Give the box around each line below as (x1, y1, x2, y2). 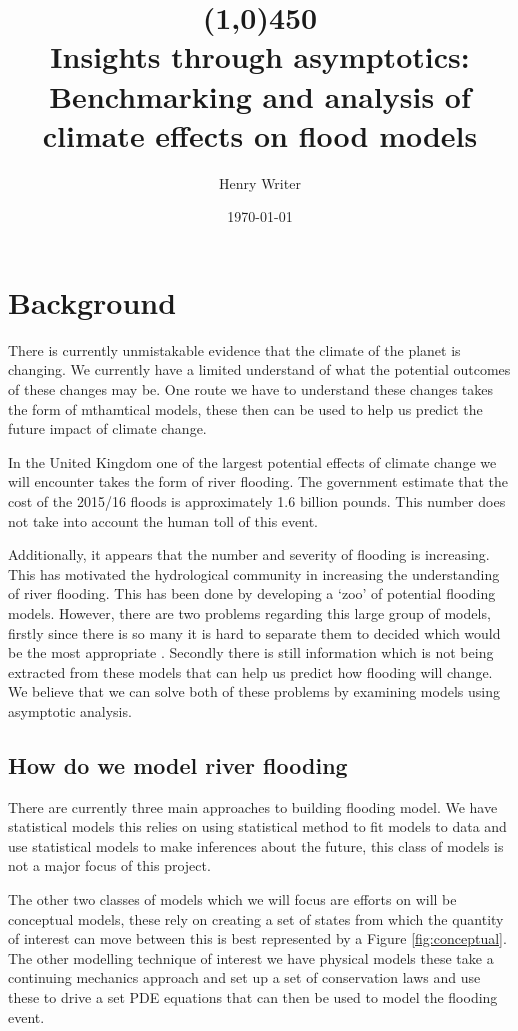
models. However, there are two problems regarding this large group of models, (8, 602, 491, 623)
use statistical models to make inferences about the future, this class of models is (8, 835, 504, 856)
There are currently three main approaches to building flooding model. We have (8, 796, 498, 817)
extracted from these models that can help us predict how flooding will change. (8, 661, 493, 682)
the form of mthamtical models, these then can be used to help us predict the (8, 398, 483, 419)
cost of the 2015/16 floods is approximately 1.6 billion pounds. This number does (8, 490, 506, 511)
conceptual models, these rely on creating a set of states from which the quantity (8, 908, 504, 929)
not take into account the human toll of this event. (8, 510, 319, 531)
